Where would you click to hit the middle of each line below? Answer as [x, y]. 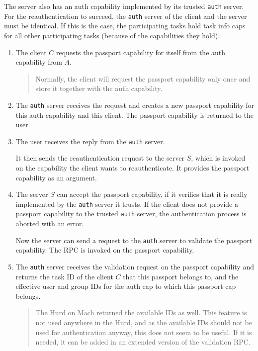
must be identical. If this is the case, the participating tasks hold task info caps [125, 26]
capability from [39, 62]
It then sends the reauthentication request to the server [100, 158]
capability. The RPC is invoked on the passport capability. [105, 250]
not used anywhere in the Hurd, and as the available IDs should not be [144, 322]
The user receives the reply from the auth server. [90, 141]
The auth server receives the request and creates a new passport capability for [135, 105]
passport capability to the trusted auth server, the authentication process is [131, 214]
